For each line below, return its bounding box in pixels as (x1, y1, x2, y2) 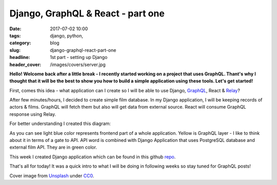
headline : (9, 54, 30, 60)
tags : (9, 32, 21, 38)
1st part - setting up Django (50, 54, 108, 60)
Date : (9, 26, 22, 32)
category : (9, 40, 31, 46)
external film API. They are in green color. (9, 144, 97, 151)
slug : (9, 47, 21, 53)
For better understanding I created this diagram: (9, 120, 111, 127)
